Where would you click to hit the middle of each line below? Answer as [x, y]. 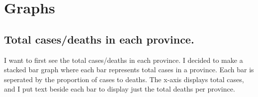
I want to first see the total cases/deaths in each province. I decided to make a [124, 60]
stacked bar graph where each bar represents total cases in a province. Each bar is [129, 70]
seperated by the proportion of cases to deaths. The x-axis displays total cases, [124, 79]
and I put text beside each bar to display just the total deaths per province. [120, 89]
